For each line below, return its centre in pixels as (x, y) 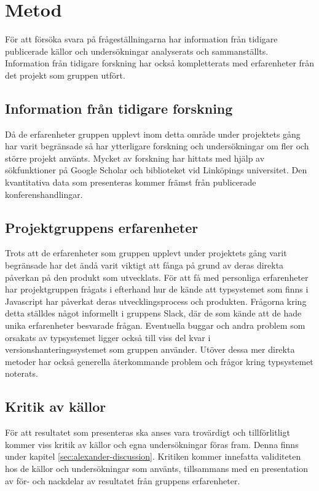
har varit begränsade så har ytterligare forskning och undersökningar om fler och (157, 146)
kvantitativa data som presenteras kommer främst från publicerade (131, 182)
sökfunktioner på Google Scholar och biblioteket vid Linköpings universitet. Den (156, 170)
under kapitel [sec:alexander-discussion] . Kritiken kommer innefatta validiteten (153, 456)
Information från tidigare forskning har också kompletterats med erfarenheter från (160, 63)
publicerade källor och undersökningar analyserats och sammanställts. (137, 51)
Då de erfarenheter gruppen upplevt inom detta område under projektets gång (153, 134)
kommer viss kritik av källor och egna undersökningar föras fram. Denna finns (152, 444)
